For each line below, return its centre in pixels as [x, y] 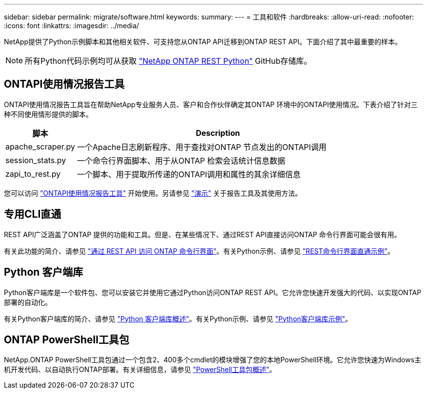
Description [218, 133]
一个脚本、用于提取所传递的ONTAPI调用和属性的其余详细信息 [189, 174]
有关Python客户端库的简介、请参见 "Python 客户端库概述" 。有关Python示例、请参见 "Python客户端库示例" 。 [178, 318]
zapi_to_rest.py [33, 174]
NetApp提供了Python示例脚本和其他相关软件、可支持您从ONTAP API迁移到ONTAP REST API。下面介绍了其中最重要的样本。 [203, 42]
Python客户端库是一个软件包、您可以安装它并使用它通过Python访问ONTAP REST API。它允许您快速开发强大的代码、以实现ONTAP [213, 292]
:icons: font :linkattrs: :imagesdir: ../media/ [72, 26]
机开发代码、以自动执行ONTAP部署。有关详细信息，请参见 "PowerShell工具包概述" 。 [140, 370]
